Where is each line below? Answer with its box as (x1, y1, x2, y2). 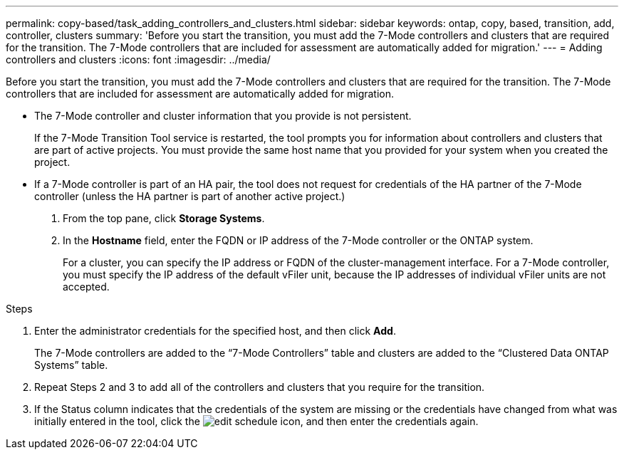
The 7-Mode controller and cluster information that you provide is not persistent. (34, 110, 412, 122)
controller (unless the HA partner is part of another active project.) (34, 190, 345, 202)
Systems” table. (34, 359, 108, 371)
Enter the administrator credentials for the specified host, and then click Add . (34, 325, 396, 337)
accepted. (63, 281, 110, 293)
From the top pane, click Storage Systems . (63, 212, 265, 224)
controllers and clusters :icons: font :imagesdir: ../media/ (6, 53, 271, 66)
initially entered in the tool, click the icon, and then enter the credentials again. (34, 415, 479, 427)
